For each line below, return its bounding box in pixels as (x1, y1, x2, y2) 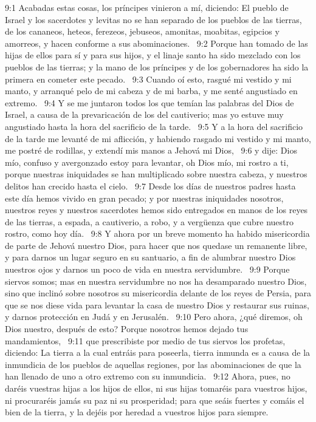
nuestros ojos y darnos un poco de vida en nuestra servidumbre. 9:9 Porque (5, 263, 290, 276)
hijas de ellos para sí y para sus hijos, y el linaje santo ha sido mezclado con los (5, 49, 301, 61)
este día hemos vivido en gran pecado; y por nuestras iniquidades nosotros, (5, 191, 284, 204)
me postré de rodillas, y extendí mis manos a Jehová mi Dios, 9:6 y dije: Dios (5, 144, 297, 157)
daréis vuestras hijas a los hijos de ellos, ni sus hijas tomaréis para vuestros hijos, (5, 382, 307, 394)
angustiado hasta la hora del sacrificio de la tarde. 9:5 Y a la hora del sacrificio (5, 120, 303, 132)
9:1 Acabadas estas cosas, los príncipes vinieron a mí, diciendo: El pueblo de (5, 1, 289, 13)
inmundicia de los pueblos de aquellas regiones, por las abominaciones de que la (5, 358, 301, 370)
